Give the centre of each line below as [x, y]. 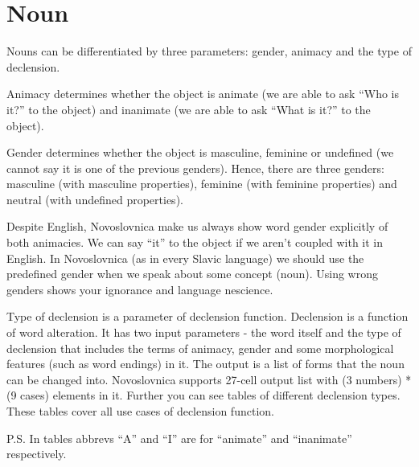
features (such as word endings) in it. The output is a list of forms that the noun [205, 364]
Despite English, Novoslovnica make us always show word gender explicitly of [197, 226]
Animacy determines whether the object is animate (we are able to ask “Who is [203, 94]
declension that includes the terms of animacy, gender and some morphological [200, 348]
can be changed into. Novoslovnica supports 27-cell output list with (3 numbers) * [209, 379]
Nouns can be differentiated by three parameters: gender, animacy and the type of [209, 51]
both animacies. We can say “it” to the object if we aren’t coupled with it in [195, 242]
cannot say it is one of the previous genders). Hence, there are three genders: [195, 168]
